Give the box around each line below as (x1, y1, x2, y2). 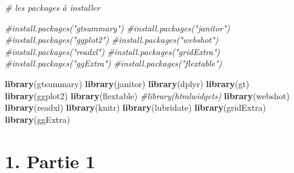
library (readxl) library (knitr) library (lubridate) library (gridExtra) (5, 101, 266, 114)
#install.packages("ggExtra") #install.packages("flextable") (5, 57, 222, 70)
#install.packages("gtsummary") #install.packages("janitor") (5, 21, 230, 34)
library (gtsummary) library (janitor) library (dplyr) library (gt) (5, 77, 250, 90)
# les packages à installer (5, 1, 100, 13)
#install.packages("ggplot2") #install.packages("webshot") (5, 33, 219, 46)
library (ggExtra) (5, 113, 70, 125)
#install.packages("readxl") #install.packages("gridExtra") (5, 45, 220, 57)
